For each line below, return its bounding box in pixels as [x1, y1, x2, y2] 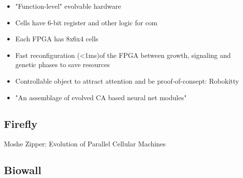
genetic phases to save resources [15, 59, 110, 70]
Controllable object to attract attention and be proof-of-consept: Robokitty [15, 75, 239, 86]
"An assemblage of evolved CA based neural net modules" [15, 92, 187, 102]
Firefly [4, 116, 38, 131]
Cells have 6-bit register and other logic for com [15, 17, 158, 27]
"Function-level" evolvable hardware [15, 1, 121, 11]
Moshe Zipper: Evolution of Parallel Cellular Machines [4, 139, 166, 149]
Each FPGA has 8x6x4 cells [15, 34, 98, 44]
